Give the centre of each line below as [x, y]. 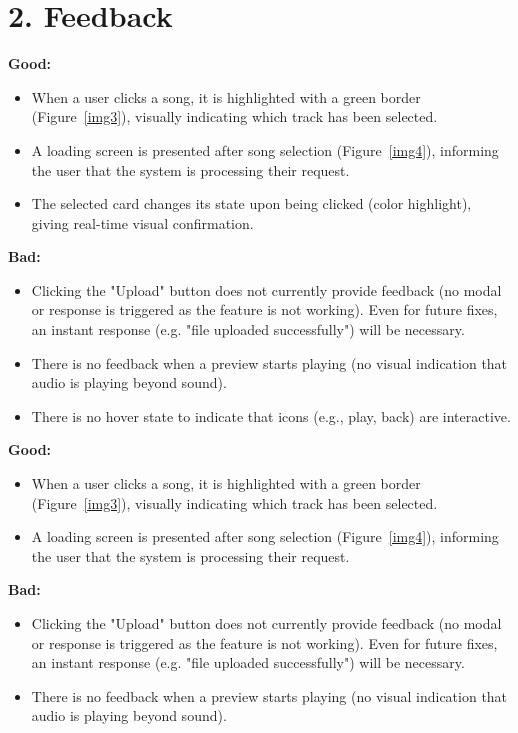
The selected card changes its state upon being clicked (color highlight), [251, 203]
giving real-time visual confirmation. [142, 222]
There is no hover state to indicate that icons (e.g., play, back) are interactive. [271, 415]
